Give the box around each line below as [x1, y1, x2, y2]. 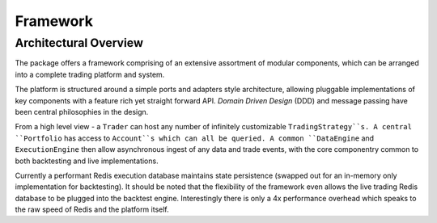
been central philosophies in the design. [15, 107, 149, 116]
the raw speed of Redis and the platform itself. [15, 204, 169, 214]
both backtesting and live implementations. [15, 156, 159, 166]
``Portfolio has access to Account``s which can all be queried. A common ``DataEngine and [15, 133, 375, 143]
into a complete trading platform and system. [15, 69, 165, 79]
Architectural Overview [15, 36, 143, 50]
